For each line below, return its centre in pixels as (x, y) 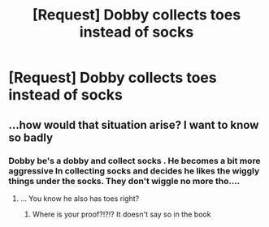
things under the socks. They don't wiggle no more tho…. (124, 181)
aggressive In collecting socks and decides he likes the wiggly (134, 170)
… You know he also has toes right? (80, 198)
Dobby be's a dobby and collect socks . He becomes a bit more (134, 161)
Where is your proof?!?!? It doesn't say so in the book (121, 214)
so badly (31, 137)
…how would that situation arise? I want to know (134, 124)
